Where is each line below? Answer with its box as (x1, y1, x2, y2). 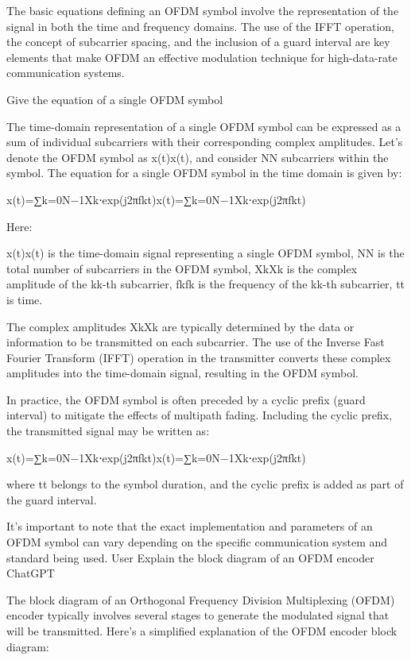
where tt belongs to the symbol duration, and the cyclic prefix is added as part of (6, 476, 404, 492)
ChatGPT (6, 565, 55, 581)
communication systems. (6, 64, 125, 81)
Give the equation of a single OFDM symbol (6, 91, 223, 107)
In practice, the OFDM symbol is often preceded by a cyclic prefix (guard (6, 391, 366, 407)
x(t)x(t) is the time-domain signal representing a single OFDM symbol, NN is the (6, 245, 405, 261)
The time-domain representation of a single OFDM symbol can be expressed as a (6, 118, 401, 134)
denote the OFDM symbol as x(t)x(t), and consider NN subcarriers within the (6, 149, 389, 165)
